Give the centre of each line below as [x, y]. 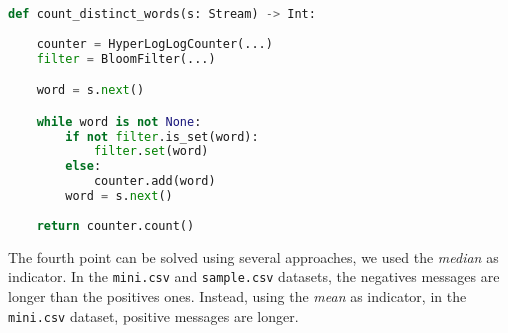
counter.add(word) [154, 181]
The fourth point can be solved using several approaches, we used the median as [253, 256]
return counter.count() [115, 225]
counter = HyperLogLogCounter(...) [154, 43]
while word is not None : [119, 121]
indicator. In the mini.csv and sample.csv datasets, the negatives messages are [254, 276]
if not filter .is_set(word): [162, 136]
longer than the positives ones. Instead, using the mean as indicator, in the [237, 295]
